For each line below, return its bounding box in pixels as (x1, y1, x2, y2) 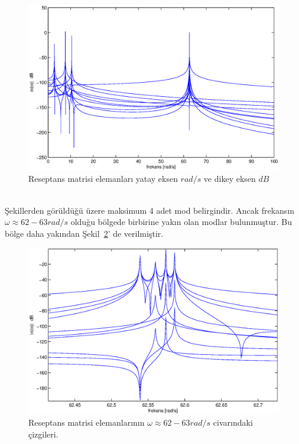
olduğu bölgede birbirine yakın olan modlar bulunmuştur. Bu (70, 216, 292, 228)
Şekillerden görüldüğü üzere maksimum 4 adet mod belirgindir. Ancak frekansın (5, 204, 295, 216)
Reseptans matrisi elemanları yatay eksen (28, 172, 178, 185)
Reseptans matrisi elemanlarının (28, 416, 145, 429)
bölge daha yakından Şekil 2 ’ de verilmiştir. (5, 227, 164, 239)
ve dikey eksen (203, 172, 256, 185)
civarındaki (213, 416, 253, 429)
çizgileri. (28, 427, 58, 440)
